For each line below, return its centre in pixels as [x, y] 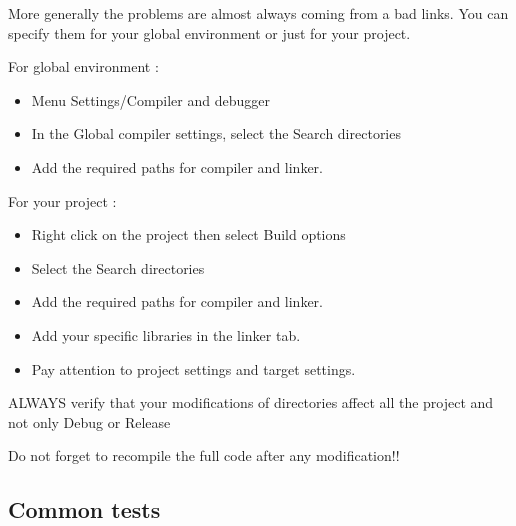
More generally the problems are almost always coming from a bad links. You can [258, 13]
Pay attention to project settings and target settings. [193, 368]
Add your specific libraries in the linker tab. [166, 334]
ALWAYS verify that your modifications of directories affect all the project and [251, 402]
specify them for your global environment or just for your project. [209, 32]
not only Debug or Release [89, 421]
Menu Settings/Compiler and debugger [150, 99]
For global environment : [83, 66]
